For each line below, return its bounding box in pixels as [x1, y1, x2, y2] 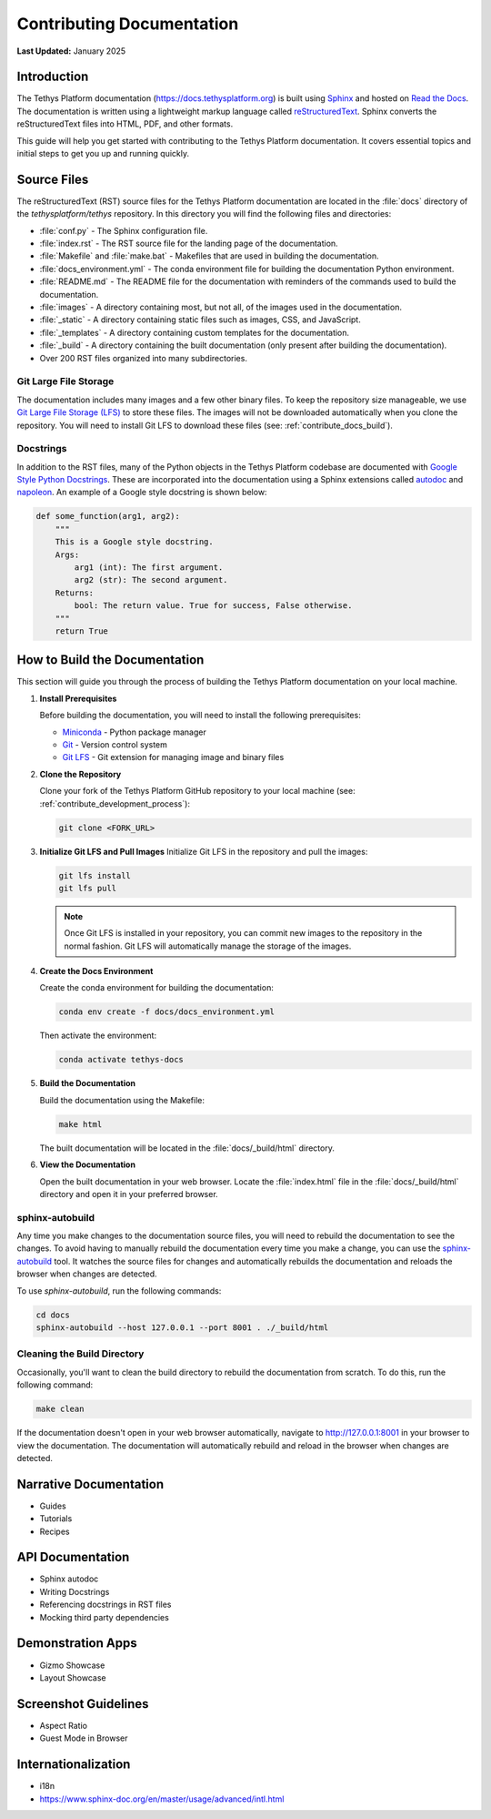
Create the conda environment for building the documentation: [39, 982, 275, 993]
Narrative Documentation [16, 1476, 164, 1492]
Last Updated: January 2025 [16, 46, 126, 56]
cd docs [35, 1309, 70, 1320]
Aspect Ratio [39, 1720, 88, 1731]
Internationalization [16, 1757, 131, 1773]
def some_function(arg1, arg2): [35, 511, 181, 522]
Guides [39, 1500, 67, 1511]
